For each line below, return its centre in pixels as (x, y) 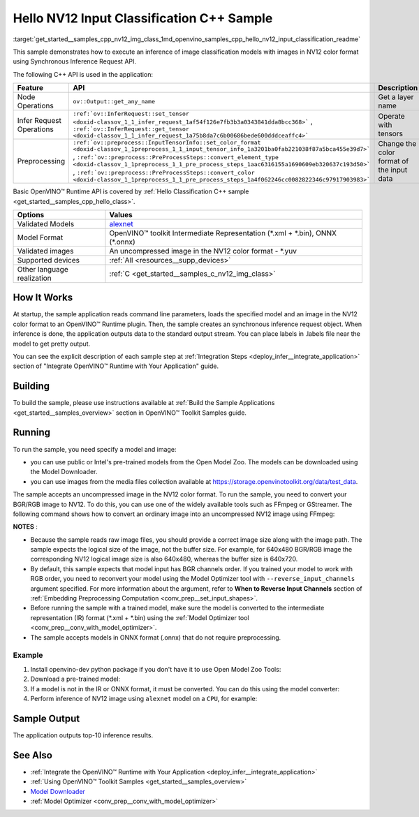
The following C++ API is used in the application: (83, 74)
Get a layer (396, 97)
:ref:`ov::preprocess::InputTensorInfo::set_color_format (167, 143)
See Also (32, 755)
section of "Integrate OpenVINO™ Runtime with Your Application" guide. (116, 366)
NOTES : (25, 527)
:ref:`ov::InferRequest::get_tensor (131, 129)
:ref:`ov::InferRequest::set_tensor (131, 114)
